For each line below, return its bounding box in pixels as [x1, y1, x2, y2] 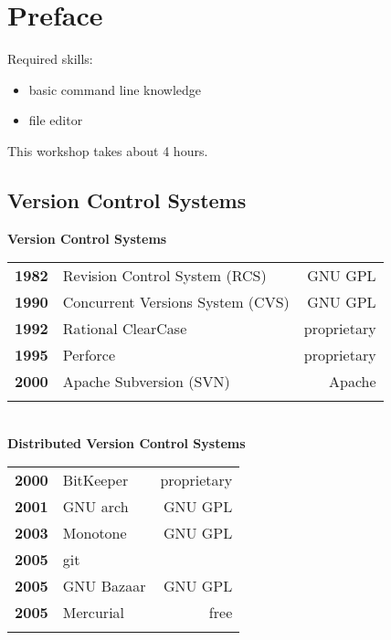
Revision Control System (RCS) [62, 265, 267, 287]
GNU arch [62, 496, 129, 518]
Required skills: [7, 49, 93, 68]
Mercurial [62, 602, 125, 624]
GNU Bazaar [62, 575, 146, 597]
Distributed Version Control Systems [7, 433, 246, 452]
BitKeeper [62, 469, 129, 491]
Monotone [62, 522, 127, 544]
